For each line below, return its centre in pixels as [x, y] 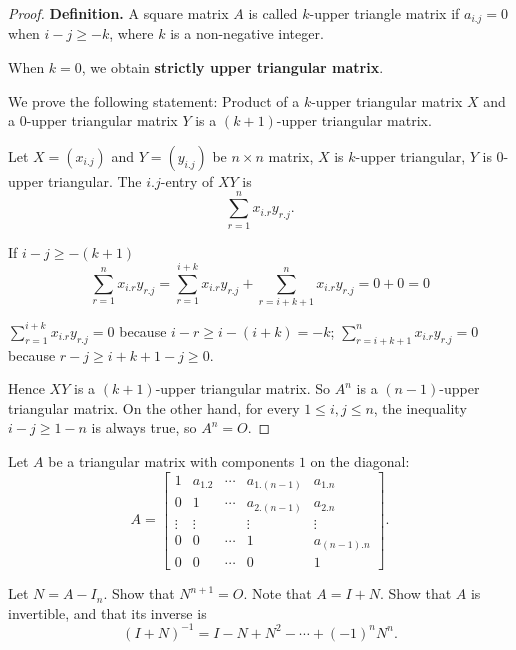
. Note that [277, 593]
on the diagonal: [360, 460]
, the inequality [420, 407]
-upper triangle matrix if [384, 13]
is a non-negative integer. [247, 33]
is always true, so [144, 427]
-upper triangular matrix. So [243, 388]
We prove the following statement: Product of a [154, 100]
